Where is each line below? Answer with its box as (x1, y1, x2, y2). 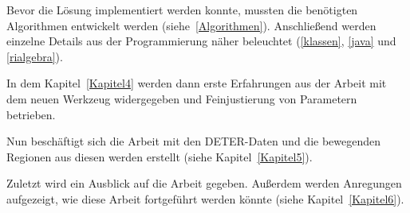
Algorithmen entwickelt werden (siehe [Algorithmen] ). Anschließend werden (6, 17, 376, 33)
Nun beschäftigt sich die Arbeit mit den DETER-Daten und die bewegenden (6, 133, 381, 149)
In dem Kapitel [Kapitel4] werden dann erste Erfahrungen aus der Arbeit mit (6, 75, 387, 91)
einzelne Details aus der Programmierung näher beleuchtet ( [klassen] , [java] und (6, 33, 396, 49)
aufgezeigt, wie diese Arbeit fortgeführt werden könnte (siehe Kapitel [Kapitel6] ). (6, 190, 404, 207)
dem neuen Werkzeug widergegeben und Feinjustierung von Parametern (6, 90, 357, 106)
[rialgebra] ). (6, 48, 63, 64)
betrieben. (6, 106, 56, 122)
